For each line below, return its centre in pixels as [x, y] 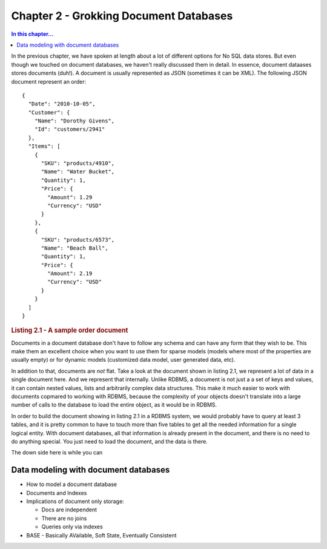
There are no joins [64, 518]
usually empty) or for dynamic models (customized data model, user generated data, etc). [123, 360]
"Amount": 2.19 [70, 274]
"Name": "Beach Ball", [74, 248]
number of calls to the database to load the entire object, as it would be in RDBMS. [114, 405]
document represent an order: [49, 81]
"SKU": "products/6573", [78, 240]
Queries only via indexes [72, 527]
